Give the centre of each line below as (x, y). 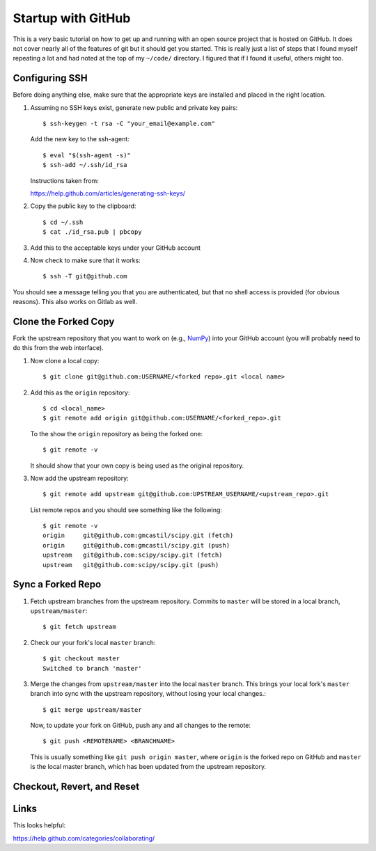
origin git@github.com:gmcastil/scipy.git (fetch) (138, 535)
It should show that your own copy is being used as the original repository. (137, 466)
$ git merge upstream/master (92, 709)
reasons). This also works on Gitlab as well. (75, 302)
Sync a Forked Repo (57, 584)
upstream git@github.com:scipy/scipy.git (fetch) (133, 555)
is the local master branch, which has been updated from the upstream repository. (148, 767)
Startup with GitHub (72, 18)
